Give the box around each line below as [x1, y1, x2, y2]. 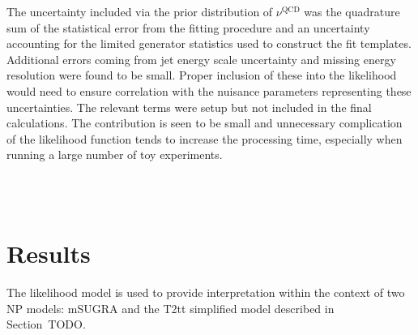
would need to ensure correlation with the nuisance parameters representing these [6, 82, 412, 99]
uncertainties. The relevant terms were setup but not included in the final [6, 98, 372, 115]
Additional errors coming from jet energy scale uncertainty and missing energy [6, 50, 396, 67]
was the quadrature [304, 3, 400, 19]
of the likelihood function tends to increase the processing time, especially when [6, 130, 403, 147]
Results [6, 237, 91, 270]
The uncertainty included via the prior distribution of [6, 3, 273, 19]
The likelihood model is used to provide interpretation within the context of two [6, 284, 405, 301]
